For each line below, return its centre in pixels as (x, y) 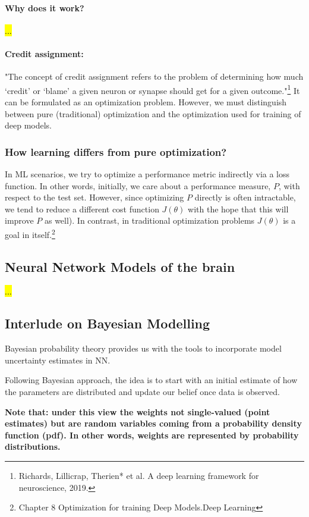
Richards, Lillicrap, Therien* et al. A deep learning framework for (139, 475)
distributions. (33, 446)
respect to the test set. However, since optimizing (94, 197)
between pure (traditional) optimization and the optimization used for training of (153, 113)
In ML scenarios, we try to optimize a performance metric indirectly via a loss (147, 174)
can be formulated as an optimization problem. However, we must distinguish (146, 102)
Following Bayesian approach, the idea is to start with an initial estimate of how (151, 380)
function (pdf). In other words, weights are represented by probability (152, 435)
